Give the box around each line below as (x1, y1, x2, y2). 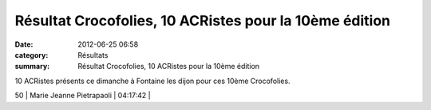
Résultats (77, 50, 109, 59)
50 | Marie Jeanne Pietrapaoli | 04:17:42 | (14, 91, 151, 101)
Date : (14, 40, 34, 49)
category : (14, 50, 49, 59)
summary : (14, 62, 50, 71)
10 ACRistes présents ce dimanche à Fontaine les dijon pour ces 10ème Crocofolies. (14, 76, 291, 85)
